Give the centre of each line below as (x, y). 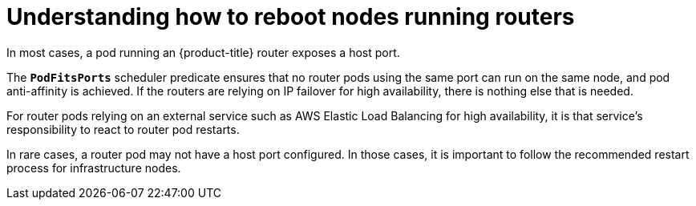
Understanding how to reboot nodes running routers (291, 17)
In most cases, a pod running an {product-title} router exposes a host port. (203, 52)
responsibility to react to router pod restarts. (123, 129)
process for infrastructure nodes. (94, 168)
